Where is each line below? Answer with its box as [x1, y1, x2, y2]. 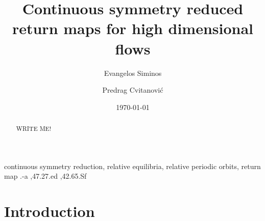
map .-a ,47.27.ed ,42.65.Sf [4, 171, 87, 181]
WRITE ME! [16, 124, 52, 133]
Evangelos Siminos [104, 67, 162, 78]
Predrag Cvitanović [102, 85, 163, 95]
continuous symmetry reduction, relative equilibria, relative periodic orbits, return [4, 160, 261, 171]
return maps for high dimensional [12, 18, 254, 39]
